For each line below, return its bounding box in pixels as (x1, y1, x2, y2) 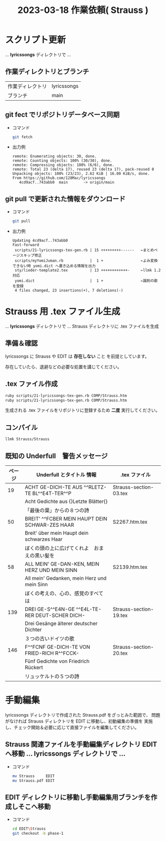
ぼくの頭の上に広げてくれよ (24, 545, 89, 552)
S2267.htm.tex (113, 518, 148, 525)
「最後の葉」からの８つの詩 (24, 506, 89, 513)
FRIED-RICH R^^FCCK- (24, 650, 80, 657)
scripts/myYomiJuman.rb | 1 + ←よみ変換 (14, 258, 158, 263)
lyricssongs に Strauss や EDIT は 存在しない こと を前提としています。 (5, 353, 150, 359)
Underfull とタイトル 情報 (36, 471, 96, 478)
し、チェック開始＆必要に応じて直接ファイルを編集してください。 (5, 724, 139, 730)
